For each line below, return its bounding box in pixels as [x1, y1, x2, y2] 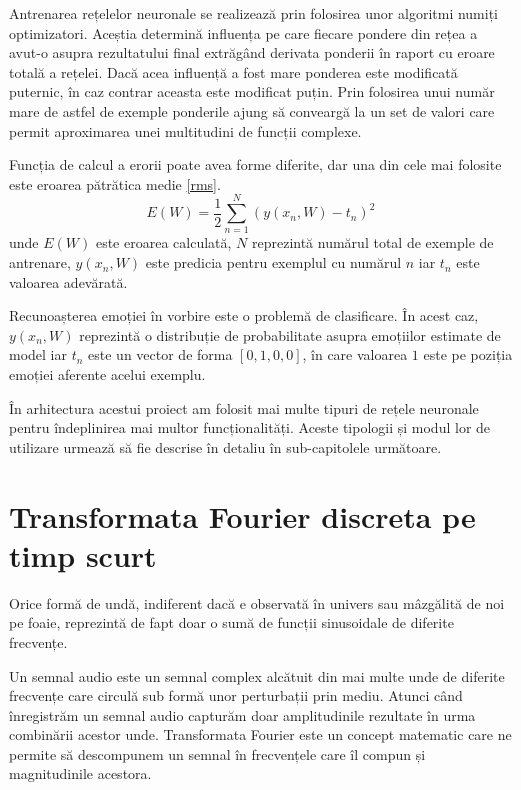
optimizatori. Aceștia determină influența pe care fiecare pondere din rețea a [9, 22, 478, 43]
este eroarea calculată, [95, 232, 232, 253]
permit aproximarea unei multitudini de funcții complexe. [9, 120, 362, 141]
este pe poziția [423, 344, 513, 365]
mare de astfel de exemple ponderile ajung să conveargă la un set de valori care [9, 100, 495, 121]
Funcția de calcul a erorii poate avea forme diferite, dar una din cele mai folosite [9, 154, 502, 175]
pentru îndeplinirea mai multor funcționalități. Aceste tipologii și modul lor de [9, 417, 491, 438]
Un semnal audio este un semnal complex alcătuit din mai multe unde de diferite [9, 665, 505, 686]
